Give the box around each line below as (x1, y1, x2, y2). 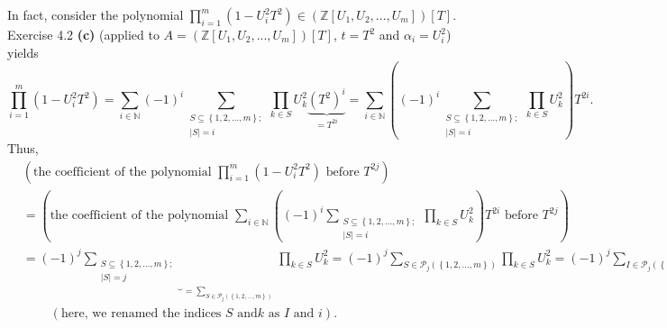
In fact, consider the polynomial (7, 5, 184, 23)
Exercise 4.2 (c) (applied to (7, 25, 160, 43)
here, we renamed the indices (60, 307, 222, 321)
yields (7, 42, 39, 61)
